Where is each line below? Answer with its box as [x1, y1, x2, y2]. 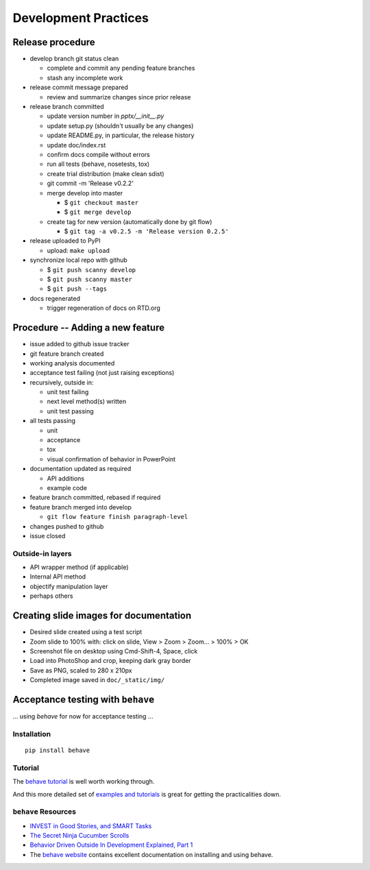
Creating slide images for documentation [12, 610, 192, 622]
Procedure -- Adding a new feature [12, 322, 164, 334]
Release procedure [12, 36, 95, 48]
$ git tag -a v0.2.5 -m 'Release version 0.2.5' [64, 227, 229, 236]
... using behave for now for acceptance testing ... [12, 712, 153, 721]
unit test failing [47, 388, 89, 396]
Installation [12, 729, 51, 738]
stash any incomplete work [47, 73, 123, 82]
